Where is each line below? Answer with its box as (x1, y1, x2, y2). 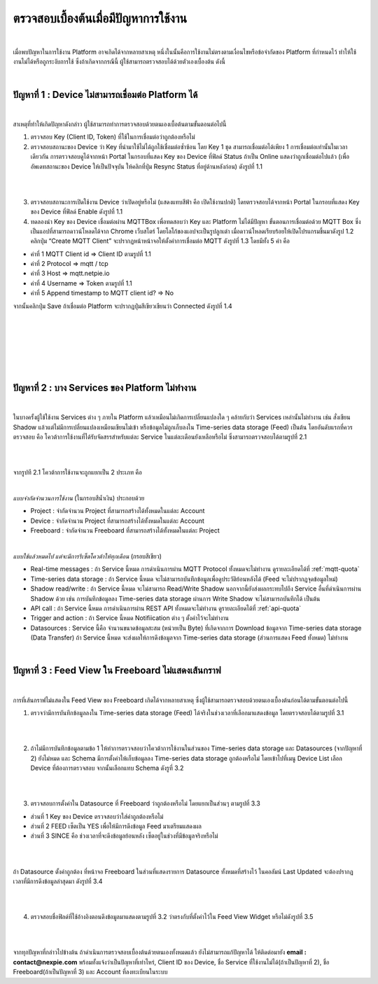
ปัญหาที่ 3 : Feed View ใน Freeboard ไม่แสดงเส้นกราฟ (13, 665, 221, 677)
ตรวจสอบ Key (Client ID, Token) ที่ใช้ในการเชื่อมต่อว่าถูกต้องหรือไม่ (30, 133, 195, 141)
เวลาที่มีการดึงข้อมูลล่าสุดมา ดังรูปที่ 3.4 (13, 877, 103, 885)
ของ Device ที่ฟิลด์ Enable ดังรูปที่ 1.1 (30, 207, 123, 216)
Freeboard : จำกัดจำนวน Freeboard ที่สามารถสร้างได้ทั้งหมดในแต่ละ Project (30, 526, 220, 535)
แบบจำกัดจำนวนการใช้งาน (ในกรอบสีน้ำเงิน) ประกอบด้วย (13, 494, 145, 502)
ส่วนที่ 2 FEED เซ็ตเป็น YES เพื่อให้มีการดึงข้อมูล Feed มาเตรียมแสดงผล (30, 822, 202, 831)
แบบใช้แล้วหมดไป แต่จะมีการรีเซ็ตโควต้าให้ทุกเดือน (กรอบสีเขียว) (13, 551, 162, 560)
